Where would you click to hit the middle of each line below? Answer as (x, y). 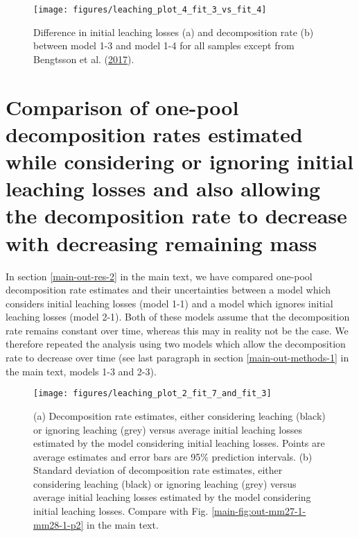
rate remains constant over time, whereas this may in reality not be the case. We (177, 330)
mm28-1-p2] (59, 524)
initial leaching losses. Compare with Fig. (121, 511)
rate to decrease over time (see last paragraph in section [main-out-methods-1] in (177, 358)
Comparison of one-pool (122, 106)
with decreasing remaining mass (161, 242)
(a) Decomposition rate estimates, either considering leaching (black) (179, 415)
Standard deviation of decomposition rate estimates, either (158, 470)
